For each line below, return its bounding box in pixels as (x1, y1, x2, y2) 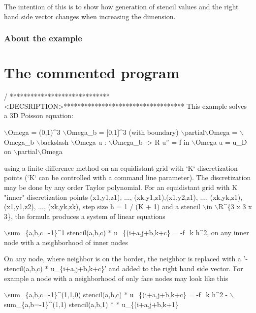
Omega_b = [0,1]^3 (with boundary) (66, 126, 179, 137)
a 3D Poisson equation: (4, 110, 73, 121)
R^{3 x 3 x (218, 201, 252, 212)
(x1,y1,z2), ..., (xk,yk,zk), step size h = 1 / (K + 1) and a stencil (4, 201, 200, 212)
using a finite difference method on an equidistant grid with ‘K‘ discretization (4, 162, 238, 173)
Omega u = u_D (195, 136, 247, 147)
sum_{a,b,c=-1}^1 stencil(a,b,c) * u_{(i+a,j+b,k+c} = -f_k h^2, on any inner (7, 227, 249, 238)
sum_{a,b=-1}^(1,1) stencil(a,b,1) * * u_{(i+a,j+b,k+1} (4, 299, 179, 309)
